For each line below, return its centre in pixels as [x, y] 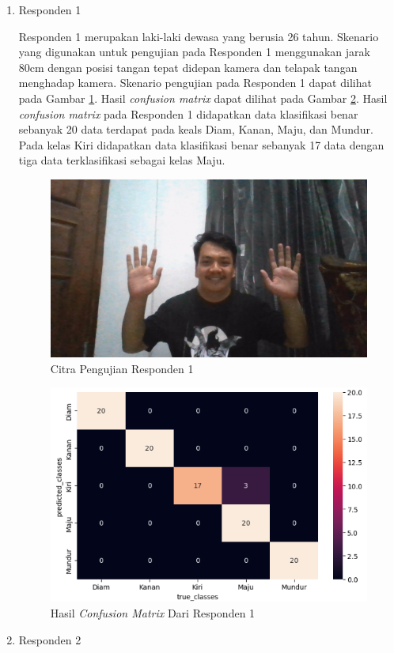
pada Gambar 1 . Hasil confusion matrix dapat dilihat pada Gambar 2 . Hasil [203, 98]
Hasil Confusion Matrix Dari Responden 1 [153, 612]
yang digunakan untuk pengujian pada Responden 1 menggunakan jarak [194, 52]
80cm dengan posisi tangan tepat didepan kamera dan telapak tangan [188, 67]
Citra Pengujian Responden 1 [122, 368]
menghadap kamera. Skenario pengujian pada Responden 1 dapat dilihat [195, 83]
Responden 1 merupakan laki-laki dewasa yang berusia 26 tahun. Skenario [199, 36]
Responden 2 [50, 639]
